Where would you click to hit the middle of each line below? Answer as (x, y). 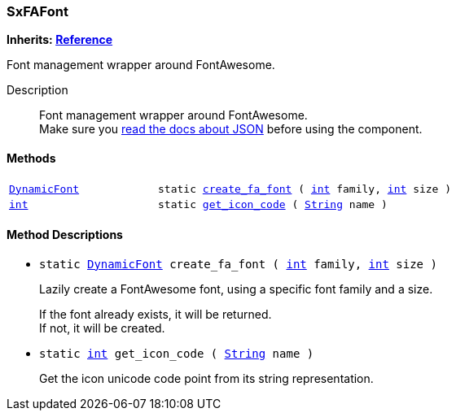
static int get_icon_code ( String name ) (177, 353)
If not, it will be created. (102, 328)
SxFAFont (37, 11)
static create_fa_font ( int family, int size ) (305, 189)
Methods (31, 158)
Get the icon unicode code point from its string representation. (206, 378)
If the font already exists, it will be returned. (156, 314)
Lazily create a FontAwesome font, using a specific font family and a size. (236, 289)
